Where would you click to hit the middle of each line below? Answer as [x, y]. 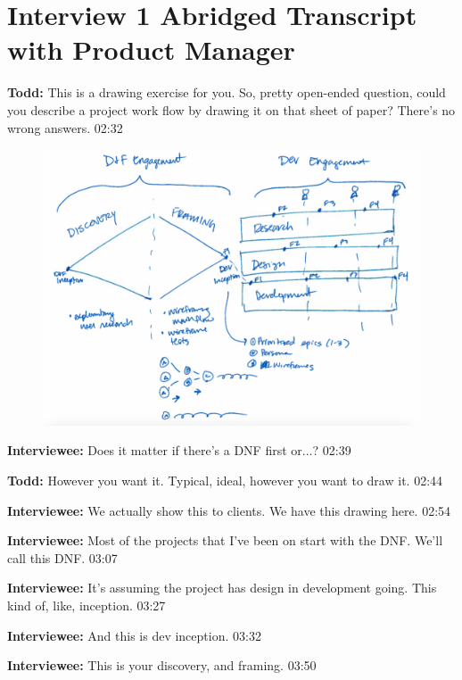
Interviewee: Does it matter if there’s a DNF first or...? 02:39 [179, 450]
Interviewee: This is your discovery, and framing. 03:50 [162, 665]
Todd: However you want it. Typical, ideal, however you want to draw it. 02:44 [225, 480]
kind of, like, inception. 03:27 [87, 605]
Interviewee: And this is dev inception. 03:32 [134, 635]
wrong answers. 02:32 [65, 127]
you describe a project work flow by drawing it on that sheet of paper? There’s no [231, 109]
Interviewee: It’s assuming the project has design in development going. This [222, 588]
